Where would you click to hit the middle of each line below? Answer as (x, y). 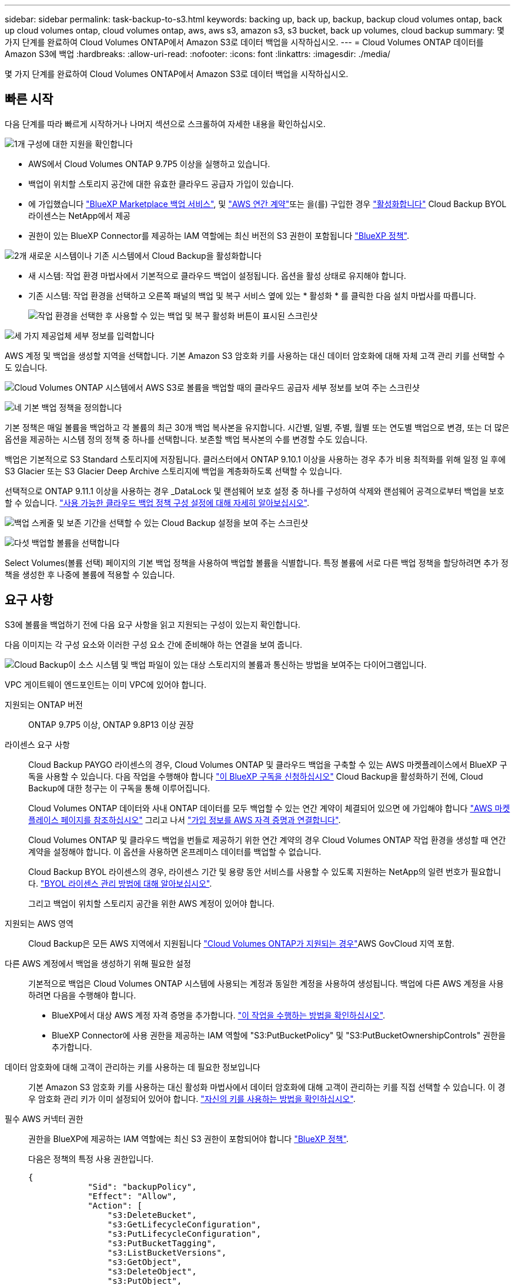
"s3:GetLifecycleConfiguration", (184, 1224)
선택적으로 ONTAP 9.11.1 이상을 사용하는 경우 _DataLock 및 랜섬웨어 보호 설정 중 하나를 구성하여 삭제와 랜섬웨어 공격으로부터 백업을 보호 (255, 491)
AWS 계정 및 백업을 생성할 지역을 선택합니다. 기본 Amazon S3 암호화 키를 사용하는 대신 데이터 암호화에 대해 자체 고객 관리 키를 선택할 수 (255, 355)
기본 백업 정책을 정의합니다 (73, 407)
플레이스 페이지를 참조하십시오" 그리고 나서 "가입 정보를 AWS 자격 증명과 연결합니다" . (185, 820)
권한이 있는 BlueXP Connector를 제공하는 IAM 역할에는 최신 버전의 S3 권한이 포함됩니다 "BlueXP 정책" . (219, 235)
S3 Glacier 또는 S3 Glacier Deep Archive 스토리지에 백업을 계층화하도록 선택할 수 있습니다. (173, 471)
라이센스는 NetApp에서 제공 (79, 215)
